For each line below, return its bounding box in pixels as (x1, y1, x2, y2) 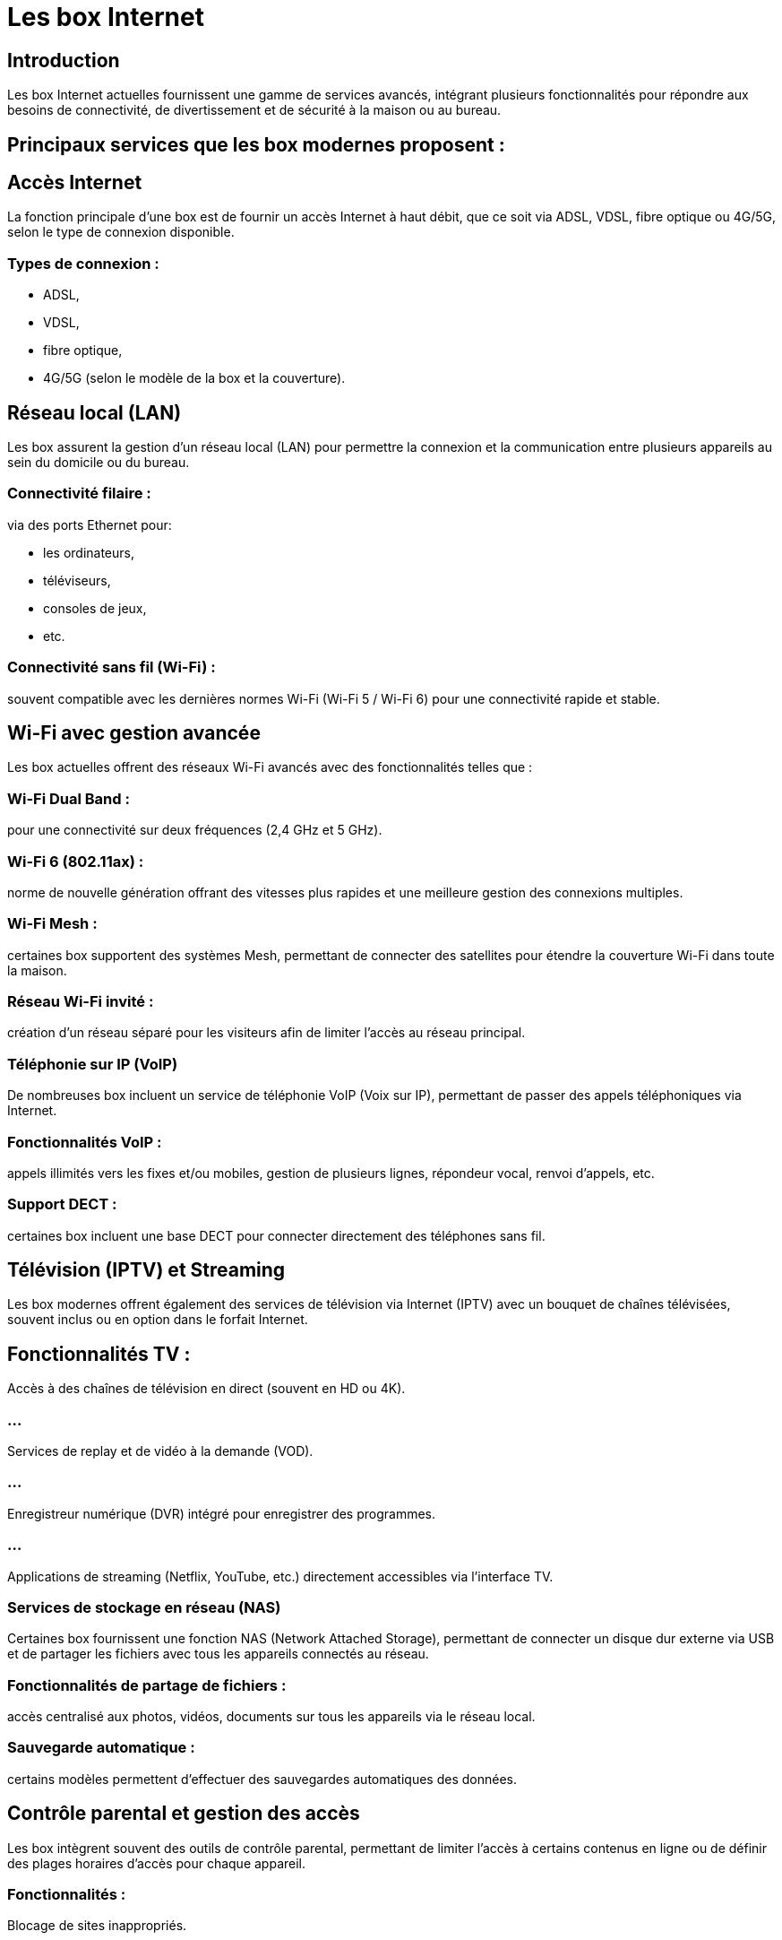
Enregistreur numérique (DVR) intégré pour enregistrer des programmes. (7, 1505, 436, 1521)
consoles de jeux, (43, 600, 147, 616)
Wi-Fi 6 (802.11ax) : (7, 852, 144, 870)
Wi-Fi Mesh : (7, 914, 98, 933)
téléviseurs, (43, 572, 111, 588)
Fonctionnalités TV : (7, 1342, 191, 1365)
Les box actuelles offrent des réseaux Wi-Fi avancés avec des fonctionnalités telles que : (7, 759, 533, 775)
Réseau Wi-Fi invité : (7, 992, 154, 1010)
